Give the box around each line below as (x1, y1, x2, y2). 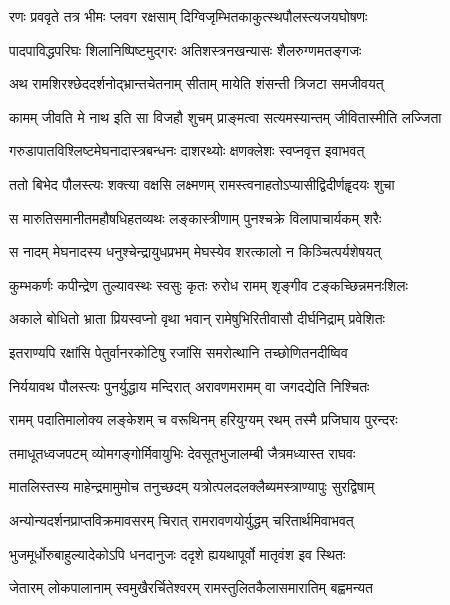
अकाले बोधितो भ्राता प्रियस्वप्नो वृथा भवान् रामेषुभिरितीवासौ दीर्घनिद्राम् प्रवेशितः (9, 308, 385, 329)
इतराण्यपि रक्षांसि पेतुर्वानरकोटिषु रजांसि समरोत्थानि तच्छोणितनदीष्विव (9, 341, 348, 362)
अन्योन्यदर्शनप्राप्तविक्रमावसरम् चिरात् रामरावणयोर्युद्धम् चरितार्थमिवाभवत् (9, 509, 354, 530)
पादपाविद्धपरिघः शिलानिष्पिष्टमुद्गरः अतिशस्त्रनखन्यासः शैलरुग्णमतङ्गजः (9, 39, 362, 60)
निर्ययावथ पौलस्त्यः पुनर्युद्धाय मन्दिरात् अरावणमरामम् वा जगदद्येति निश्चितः (9, 375, 370, 396)
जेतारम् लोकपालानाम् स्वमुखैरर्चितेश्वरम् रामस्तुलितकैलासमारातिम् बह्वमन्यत (9, 577, 373, 598)
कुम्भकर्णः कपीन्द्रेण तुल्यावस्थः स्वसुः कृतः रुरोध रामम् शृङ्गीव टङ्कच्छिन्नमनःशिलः (9, 274, 408, 295)
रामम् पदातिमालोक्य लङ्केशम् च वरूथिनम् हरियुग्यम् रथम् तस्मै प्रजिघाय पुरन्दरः (9, 409, 398, 430)
